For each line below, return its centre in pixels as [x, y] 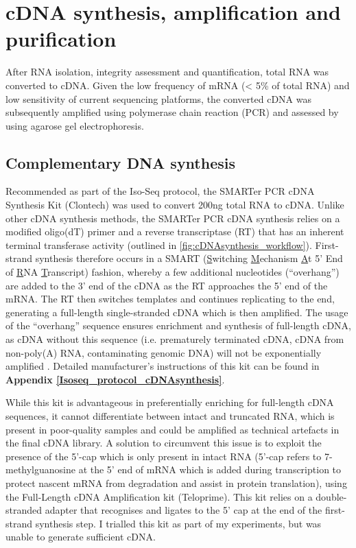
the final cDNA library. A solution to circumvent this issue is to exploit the [164, 443]
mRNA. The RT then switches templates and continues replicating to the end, [170, 299]
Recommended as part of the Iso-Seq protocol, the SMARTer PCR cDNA [160, 191]
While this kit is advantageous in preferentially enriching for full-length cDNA [170, 402]
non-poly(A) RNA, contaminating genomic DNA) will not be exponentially [164, 352]
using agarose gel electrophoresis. [75, 125]
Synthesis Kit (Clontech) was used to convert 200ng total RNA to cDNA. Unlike [175, 205]
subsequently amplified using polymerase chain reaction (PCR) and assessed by [172, 112]
